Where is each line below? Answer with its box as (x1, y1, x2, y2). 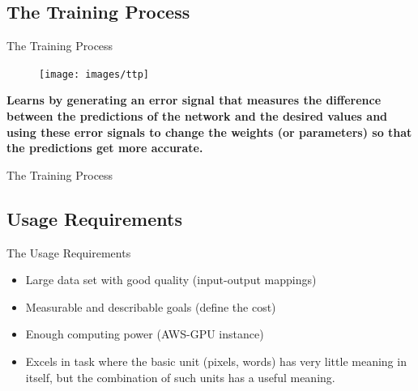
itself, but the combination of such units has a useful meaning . (25, 368, 335, 385)
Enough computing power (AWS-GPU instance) (25, 325, 264, 342)
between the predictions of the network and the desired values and (6, 108, 388, 125)
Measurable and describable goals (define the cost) (25, 298, 276, 315)
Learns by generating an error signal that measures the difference (6, 91, 382, 108)
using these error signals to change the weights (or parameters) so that (6, 123, 412, 140)
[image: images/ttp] (39, 68, 150, 80)
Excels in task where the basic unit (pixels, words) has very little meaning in (25, 353, 407, 369)
